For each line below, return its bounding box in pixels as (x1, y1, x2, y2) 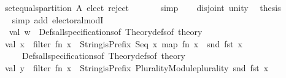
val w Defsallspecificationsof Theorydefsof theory (9, 25, 203, 38)
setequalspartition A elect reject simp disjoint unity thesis (4, 1, 281, 14)
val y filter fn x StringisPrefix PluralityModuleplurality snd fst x (4, 61, 269, 74)
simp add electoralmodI (12, 13, 104, 26)
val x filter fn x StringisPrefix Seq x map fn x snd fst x (4, 37, 242, 50)
